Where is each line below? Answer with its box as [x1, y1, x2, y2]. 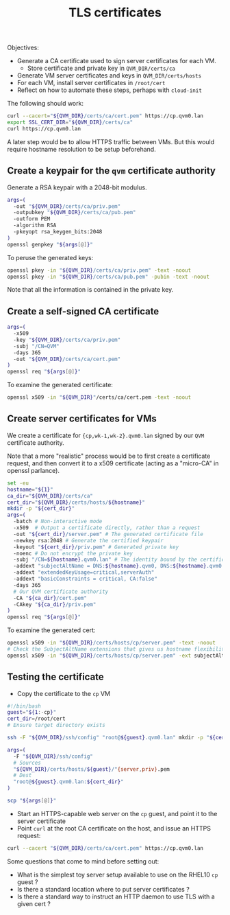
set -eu [7, 479, 29, 487]
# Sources [13, 759, 41, 766]
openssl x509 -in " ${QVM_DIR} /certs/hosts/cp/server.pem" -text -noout [7, 640, 216, 647]
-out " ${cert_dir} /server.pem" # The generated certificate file [13, 531, 204, 537]
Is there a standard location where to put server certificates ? [16, 885, 190, 893]
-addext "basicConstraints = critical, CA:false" [13, 575, 157, 582]
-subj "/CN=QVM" [13, 343, 60, 349]
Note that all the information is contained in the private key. [7, 286, 174, 294]
